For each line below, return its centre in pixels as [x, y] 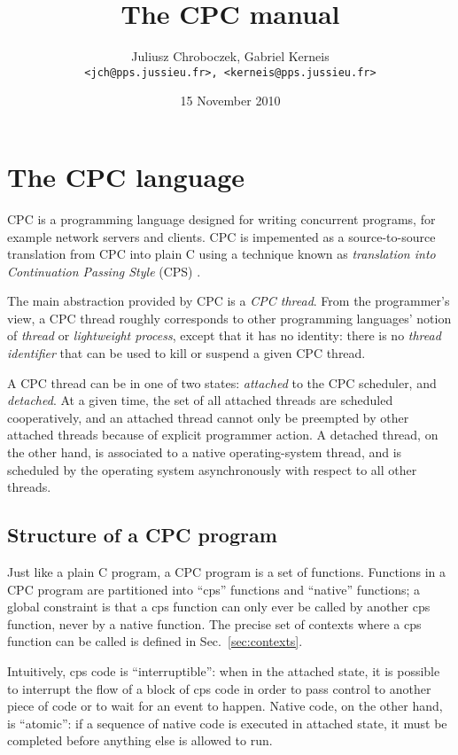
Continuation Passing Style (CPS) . [104, 271]
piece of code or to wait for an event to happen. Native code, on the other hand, [225, 706]
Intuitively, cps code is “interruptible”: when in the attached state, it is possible [224, 670]
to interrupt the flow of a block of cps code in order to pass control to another [219, 688]
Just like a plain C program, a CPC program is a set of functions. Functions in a [227, 572]
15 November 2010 [230, 101]
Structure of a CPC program [142, 535]
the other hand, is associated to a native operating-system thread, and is [205, 452]
